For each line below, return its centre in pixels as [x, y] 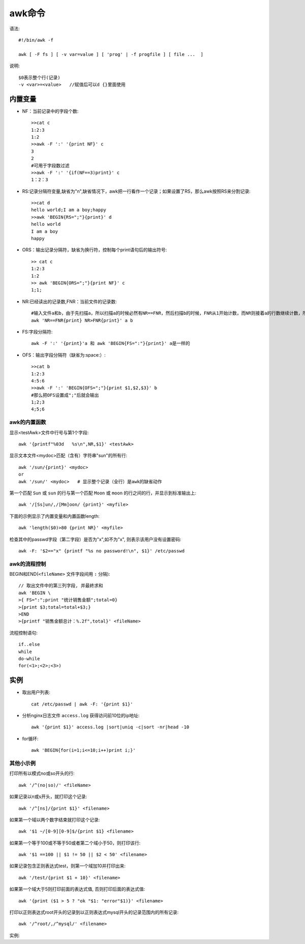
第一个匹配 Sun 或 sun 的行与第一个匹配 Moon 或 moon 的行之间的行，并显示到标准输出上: [103, 493]
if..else [29, 644]
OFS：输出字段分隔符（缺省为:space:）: [64, 355]
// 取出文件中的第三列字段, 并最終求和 [61, 586]
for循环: [30, 739]
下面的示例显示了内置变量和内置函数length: [55, 516]
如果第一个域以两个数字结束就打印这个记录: [55, 819]
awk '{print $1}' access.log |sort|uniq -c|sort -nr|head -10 [110, 727]
